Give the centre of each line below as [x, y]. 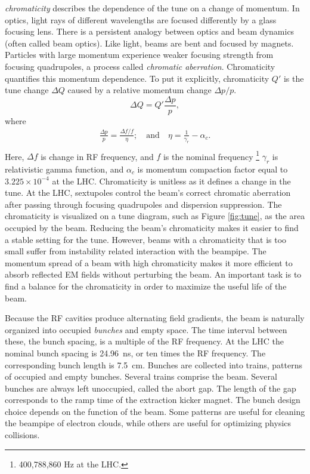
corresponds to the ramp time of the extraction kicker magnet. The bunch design [153, 400]
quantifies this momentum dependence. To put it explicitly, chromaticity [137, 78]
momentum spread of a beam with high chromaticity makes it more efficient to [149, 262]
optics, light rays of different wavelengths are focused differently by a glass [141, 19]
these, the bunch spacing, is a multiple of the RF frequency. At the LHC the [144, 341]
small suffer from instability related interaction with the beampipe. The [136, 251]
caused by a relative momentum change [139, 90]
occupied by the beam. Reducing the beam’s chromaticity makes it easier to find [152, 227]
